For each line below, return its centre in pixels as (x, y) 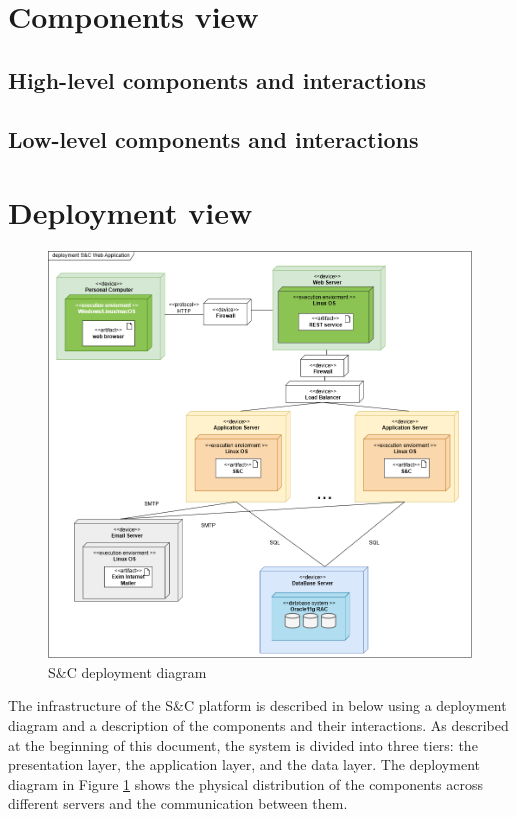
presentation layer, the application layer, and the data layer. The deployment (244, 764)
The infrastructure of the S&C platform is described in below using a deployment (257, 705)
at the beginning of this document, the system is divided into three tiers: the (243, 744)
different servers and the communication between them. (178, 803)
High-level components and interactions (217, 79)
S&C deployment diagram (127, 671)
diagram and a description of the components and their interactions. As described (258, 724)
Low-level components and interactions (213, 138)
